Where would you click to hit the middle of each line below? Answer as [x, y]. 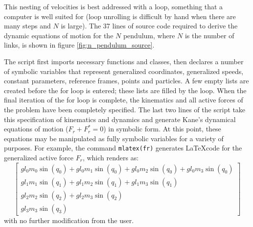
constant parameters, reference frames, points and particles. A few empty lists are [126, 81]
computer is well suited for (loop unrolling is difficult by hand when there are [120, 16]
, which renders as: [111, 157]
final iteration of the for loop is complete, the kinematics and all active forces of [124, 100]
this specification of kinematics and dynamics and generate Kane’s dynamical [120, 119]
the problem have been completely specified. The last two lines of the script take [125, 109]
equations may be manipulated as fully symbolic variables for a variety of [114, 138]
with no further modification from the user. [69, 220]
